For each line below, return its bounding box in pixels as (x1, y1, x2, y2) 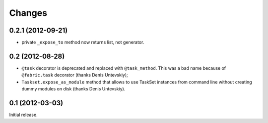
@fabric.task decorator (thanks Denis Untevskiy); (21, 72, 129, 78)
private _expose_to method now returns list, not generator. (21, 40, 144, 45)
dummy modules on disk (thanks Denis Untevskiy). (21, 86, 126, 92)
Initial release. (9, 112, 38, 118)
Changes (9, 7, 47, 18)
